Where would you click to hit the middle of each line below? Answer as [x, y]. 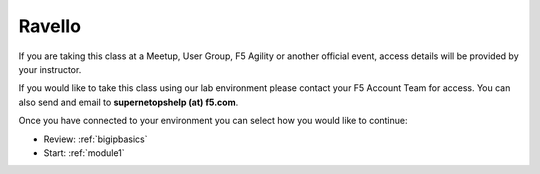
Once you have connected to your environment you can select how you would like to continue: [213, 121]
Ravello [50, 26]
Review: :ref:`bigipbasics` [96, 139]
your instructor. [50, 69]
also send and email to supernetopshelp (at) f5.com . [128, 102]
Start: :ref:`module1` [84, 152]
